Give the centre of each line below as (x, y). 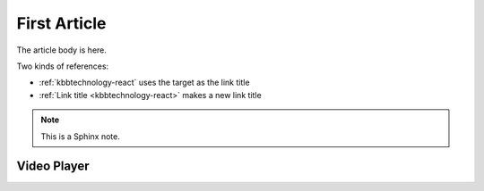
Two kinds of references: (63, 66)
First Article (61, 23)
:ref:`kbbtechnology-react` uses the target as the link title (144, 83)
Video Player (53, 166)
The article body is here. (62, 50)
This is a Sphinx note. (80, 136)
